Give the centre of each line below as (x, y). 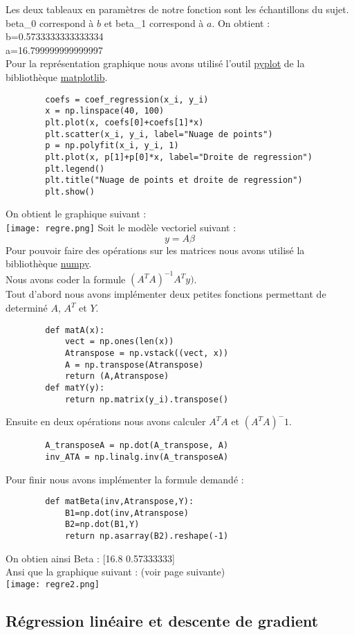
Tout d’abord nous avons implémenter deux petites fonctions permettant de (166, 294)
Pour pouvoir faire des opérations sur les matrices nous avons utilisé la (155, 250)
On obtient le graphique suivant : (76, 214)
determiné (27, 307)
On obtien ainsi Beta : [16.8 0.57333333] (90, 558)
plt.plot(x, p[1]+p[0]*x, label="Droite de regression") (179, 157)
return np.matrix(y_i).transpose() (147, 399)
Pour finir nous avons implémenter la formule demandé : (125, 479)
